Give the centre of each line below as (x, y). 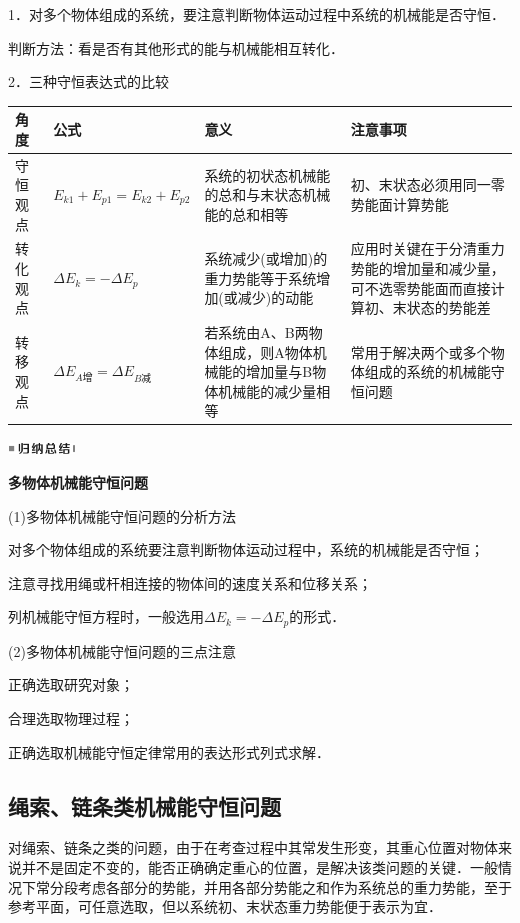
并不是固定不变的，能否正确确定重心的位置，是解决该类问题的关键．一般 (259, 867)
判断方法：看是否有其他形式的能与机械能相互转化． (176, 47)
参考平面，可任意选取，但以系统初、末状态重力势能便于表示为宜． (225, 906)
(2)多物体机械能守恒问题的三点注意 (122, 650)
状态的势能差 (448, 307)
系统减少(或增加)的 (266, 258)
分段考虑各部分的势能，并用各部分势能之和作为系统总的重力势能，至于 (280, 886)
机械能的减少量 (267, 390)
